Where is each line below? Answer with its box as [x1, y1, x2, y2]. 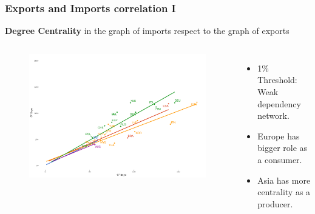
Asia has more [257, 173, 311, 186]
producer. [257, 197, 293, 210]
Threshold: [257, 73, 297, 86]
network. [257, 109, 290, 122]
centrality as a [257, 186, 311, 198]
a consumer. [257, 153, 302, 166]
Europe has [257, 129, 300, 142]
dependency [257, 97, 301, 110]
